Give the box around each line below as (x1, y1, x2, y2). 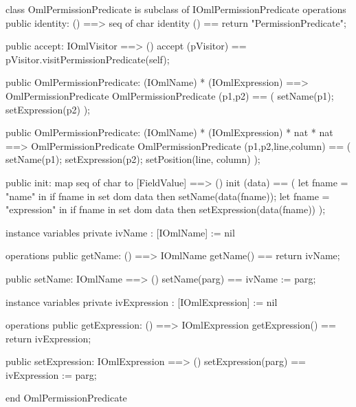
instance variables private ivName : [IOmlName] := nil (5, 225, 235, 239)
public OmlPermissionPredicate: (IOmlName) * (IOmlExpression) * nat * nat (5, 125, 333, 140)
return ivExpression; (5, 331, 91, 345)
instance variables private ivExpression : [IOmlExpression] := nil (5, 294, 278, 309)
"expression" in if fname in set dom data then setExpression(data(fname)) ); (5, 202, 326, 217)
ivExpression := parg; (5, 367, 97, 382)
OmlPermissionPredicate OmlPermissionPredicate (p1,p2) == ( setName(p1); (5, 88, 334, 102)
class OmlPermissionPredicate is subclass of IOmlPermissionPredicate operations (5, 2, 346, 16)
